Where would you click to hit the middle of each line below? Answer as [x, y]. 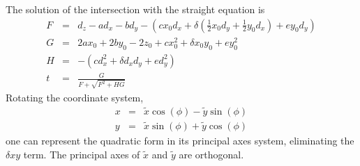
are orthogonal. [211, 154]
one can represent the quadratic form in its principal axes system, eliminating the [180, 140]
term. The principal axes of [82, 154]
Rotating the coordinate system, [75, 97]
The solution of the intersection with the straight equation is [135, 9]
